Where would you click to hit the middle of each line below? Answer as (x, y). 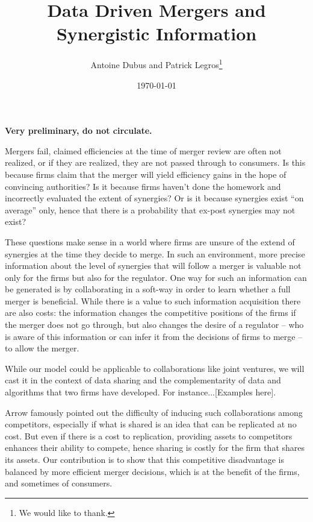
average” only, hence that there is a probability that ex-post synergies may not (150, 209)
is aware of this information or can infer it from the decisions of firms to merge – (154, 336)
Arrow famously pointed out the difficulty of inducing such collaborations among (154, 412)
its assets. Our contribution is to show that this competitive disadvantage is (144, 459)
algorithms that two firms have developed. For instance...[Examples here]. (141, 392)
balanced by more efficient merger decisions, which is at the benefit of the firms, (152, 471)
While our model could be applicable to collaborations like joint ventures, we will (155, 368)
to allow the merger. (42, 348)
